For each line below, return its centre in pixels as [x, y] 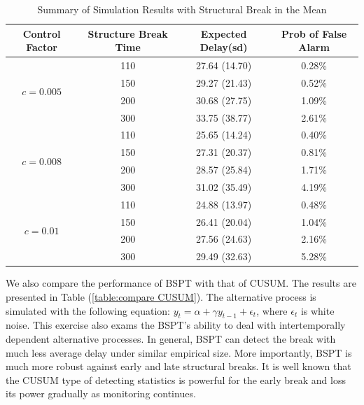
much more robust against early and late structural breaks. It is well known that [178, 366]
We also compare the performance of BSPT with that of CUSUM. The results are [181, 283]
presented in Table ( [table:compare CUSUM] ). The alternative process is [161, 297]
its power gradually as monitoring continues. [101, 393]
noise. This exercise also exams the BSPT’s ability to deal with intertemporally [176, 325]
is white [317, 310]
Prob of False [314, 33]
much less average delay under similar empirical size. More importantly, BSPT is [179, 352]
